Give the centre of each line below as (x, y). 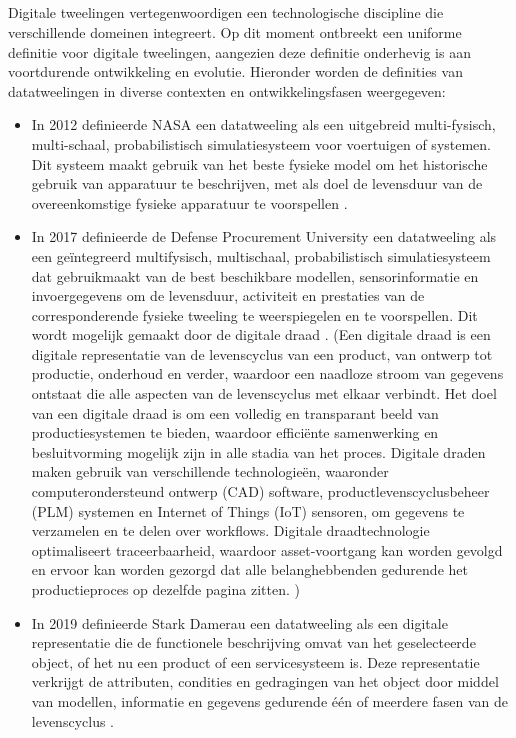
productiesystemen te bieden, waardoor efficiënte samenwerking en (235, 432)
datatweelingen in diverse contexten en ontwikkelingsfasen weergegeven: (227, 90)
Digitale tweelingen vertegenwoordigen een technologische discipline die (226, 12)
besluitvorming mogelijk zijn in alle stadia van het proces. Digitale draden (258, 451)
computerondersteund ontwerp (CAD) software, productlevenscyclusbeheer (260, 491)
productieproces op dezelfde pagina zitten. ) (165, 589)
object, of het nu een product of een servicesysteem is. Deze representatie (255, 661)
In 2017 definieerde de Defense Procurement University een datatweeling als (264, 236)
